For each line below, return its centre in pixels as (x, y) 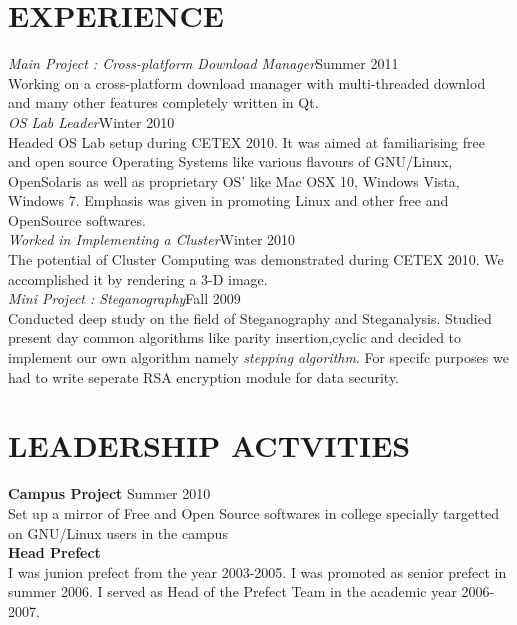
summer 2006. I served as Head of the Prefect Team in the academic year (232, 591)
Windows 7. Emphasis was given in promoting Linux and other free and (228, 200)
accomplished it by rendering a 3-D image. (138, 278)
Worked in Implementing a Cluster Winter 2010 (152, 239)
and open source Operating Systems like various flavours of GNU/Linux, (230, 161)
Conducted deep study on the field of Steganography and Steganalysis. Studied (250, 317)
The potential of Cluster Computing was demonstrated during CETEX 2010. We (256, 259)
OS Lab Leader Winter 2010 (91, 121)
